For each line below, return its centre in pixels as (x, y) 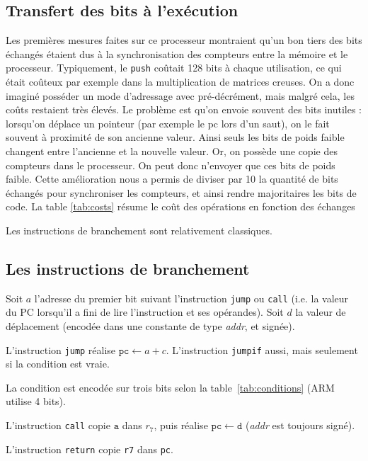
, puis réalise (181, 425)
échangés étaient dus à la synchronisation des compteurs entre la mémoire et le (177, 53)
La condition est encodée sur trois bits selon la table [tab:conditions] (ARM (170, 387)
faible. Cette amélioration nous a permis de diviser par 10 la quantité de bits (172, 179)
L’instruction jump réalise (61, 349)
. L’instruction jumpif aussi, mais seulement (262, 349)
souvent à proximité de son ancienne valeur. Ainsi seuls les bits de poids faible (175, 137)
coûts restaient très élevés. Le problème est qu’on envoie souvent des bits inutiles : (184, 109)
